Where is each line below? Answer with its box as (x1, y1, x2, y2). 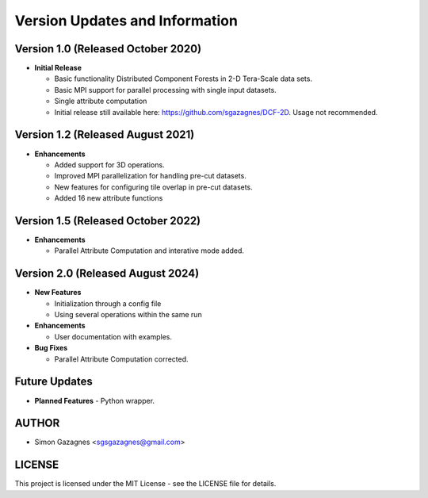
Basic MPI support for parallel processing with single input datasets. (54, 85, 277, 94)
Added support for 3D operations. (54, 159, 166, 170)
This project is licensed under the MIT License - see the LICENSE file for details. (14, 479, 277, 488)
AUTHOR (14, 416, 60, 430)
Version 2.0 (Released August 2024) (14, 266, 200, 281)
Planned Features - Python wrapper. (34, 396, 155, 405)
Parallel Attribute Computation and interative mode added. (54, 246, 245, 255)
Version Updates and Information (14, 12, 238, 29)
